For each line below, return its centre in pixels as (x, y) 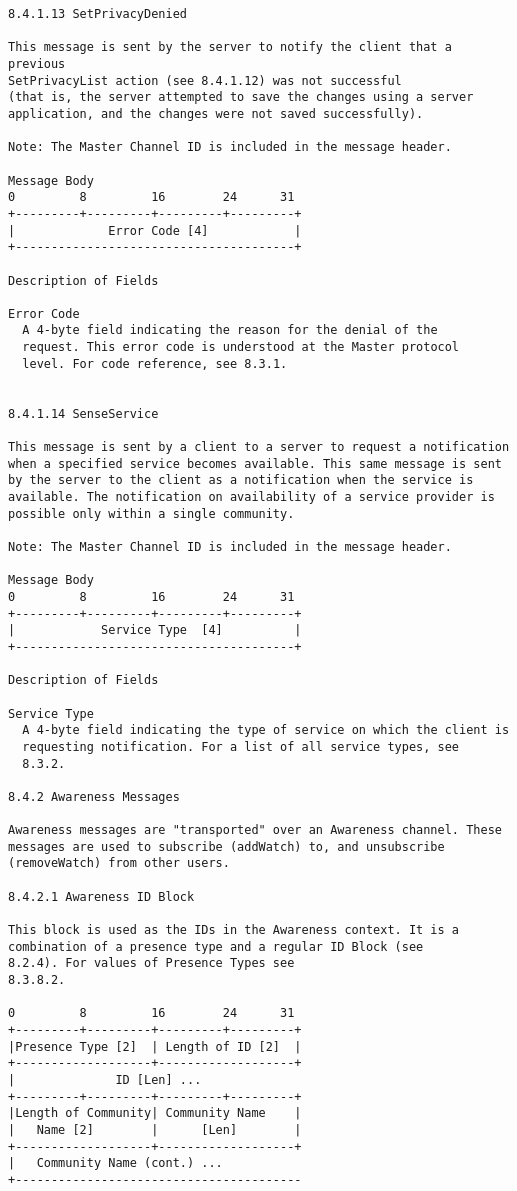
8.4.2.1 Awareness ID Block (101, 896)
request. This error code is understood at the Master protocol (241, 347)
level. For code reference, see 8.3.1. (155, 363)
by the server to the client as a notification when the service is (241, 480)
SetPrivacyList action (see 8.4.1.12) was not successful (205, 80)
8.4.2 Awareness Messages (94, 796)
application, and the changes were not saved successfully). (216, 113)
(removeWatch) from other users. (119, 863)
